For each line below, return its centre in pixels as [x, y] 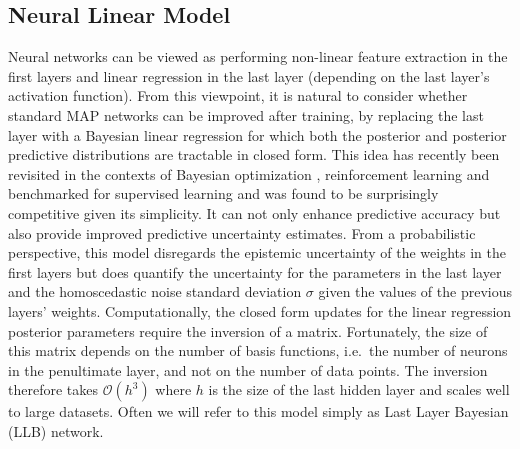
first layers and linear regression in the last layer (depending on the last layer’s [249, 75]
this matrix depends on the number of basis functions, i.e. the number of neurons [258, 350]
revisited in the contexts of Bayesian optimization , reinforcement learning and [249, 173]
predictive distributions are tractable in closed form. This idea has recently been [254, 154]
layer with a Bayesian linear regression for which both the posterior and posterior [257, 134]
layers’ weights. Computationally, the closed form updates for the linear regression [260, 310]
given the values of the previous [415, 291]
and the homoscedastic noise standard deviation [155, 291]
